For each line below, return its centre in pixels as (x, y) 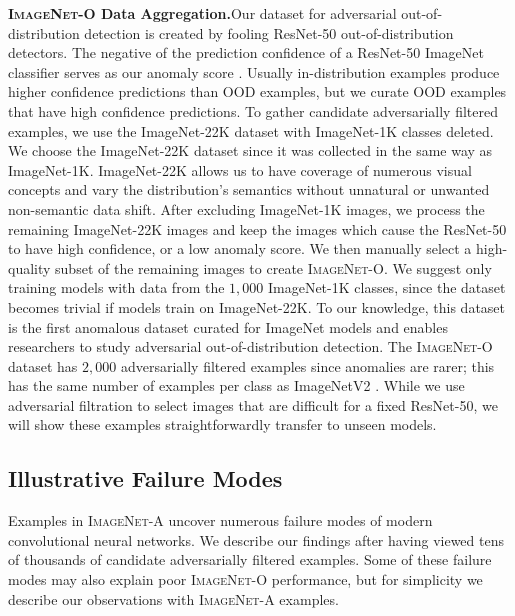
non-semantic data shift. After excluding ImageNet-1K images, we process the (246, 208)
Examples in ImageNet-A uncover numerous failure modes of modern (220, 520)
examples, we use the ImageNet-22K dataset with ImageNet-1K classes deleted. (251, 130)
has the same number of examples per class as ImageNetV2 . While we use (236, 385)
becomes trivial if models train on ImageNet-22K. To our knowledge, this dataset (257, 306)
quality (29, 267)
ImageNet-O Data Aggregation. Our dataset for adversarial (202, 13)
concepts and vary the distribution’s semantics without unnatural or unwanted (249, 189)
